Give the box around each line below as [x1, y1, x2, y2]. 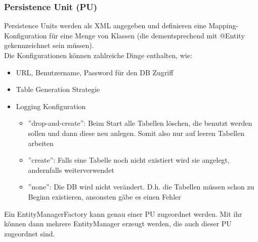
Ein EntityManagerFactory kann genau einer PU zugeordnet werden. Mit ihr [4, 208, 242, 219]
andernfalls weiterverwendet [28, 164, 114, 175]
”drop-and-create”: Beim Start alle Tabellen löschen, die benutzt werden [28, 118, 252, 128]
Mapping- [208, 20, 239, 31]
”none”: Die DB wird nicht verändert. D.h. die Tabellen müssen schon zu [28, 181, 254, 192]
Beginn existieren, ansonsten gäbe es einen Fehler [28, 191, 181, 202]
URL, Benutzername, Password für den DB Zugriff [16, 67, 174, 77]
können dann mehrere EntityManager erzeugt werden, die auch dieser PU [4, 218, 232, 229]
